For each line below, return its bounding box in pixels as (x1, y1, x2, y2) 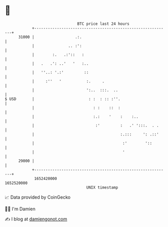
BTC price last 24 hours (77, 21, 130, 26)
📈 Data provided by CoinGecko (5, 194, 71, 200)
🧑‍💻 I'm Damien (5, 206, 36, 212)
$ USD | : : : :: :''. (5, 96, 121, 102)
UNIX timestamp (86, 185, 118, 190)
